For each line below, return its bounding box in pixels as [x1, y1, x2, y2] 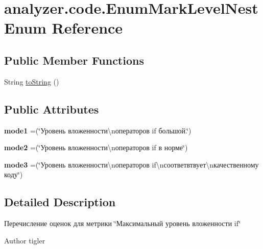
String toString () [4, 76, 59, 87]
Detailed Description [4, 194, 116, 210]
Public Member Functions [4, 52, 144, 68]
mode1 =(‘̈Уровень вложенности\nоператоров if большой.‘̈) [4, 125, 192, 135]
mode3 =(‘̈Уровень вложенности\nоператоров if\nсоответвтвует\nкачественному [4, 159, 259, 170]
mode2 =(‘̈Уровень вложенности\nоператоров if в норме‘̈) [4, 142, 188, 153]
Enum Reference [4, 17, 123, 38]
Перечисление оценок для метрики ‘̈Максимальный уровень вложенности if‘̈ [4, 218, 241, 229]
